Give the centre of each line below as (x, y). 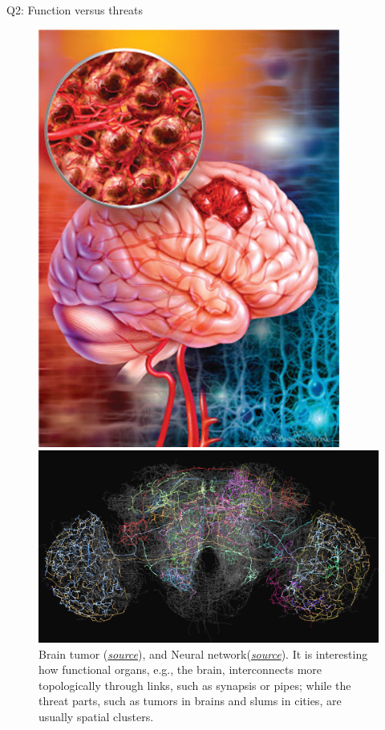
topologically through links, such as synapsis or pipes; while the (195, 685)
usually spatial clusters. (96, 716)
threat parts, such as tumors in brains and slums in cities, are (190, 701)
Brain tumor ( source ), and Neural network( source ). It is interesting (203, 653)
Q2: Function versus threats (75, 10)
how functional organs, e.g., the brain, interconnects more (180, 670)
